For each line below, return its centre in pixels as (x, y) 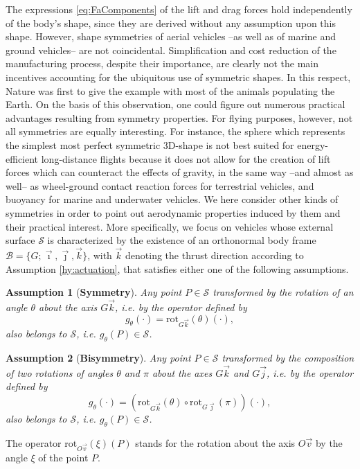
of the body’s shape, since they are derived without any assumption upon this (171, 23)
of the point (63, 457)
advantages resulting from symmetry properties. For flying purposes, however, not (179, 117)
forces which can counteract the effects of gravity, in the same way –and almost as (180, 172)
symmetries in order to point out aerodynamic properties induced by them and (173, 212)
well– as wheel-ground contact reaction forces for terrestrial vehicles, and (160, 185)
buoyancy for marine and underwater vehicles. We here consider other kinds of (172, 199)
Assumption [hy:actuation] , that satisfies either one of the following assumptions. (177, 268)
